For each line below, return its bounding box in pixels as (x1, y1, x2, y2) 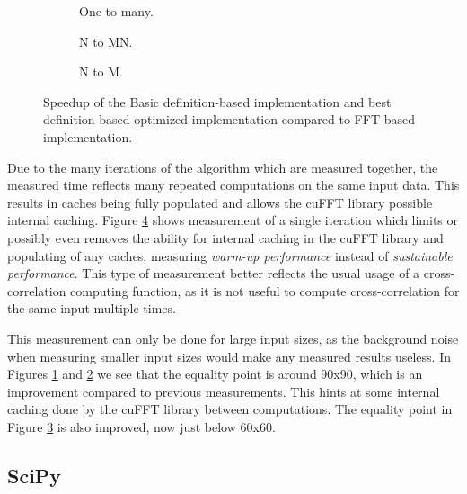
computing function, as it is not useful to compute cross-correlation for (70, 281, 460, 300)
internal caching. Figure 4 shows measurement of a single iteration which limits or (7, 211, 459, 229)
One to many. (79, 2, 154, 20)
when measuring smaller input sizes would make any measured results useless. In (7, 346, 451, 365)
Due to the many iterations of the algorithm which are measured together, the (7, 157, 438, 176)
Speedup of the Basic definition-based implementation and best (43, 92, 392, 111)
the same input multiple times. (7, 299, 176, 318)
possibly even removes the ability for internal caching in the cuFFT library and (7, 228, 444, 247)
